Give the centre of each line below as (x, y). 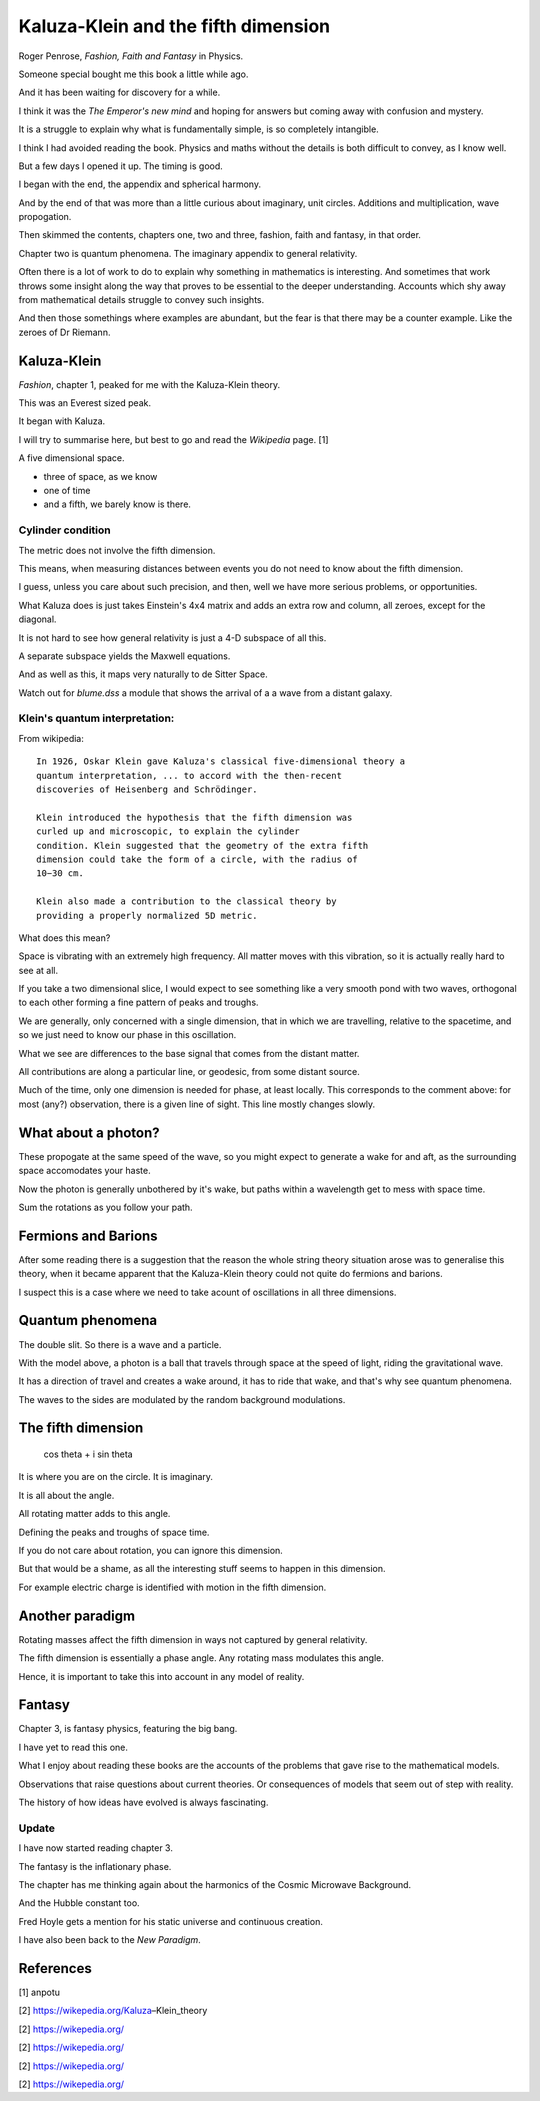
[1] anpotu (39, 1992)
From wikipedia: (51, 738)
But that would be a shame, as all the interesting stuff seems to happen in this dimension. (202, 1569)
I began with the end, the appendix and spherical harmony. (140, 184)
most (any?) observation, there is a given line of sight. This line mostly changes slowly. (197, 1104)
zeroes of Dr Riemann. (64, 332)
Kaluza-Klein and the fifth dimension (174, 26)
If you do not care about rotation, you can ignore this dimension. (151, 1551)
